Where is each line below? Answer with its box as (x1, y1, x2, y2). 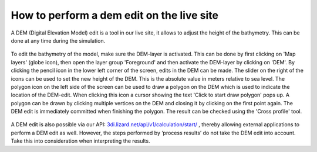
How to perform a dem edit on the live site (11, 9, 218, 22)
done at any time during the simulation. (11, 37, 106, 44)
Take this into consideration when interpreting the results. (11, 137, 150, 144)
